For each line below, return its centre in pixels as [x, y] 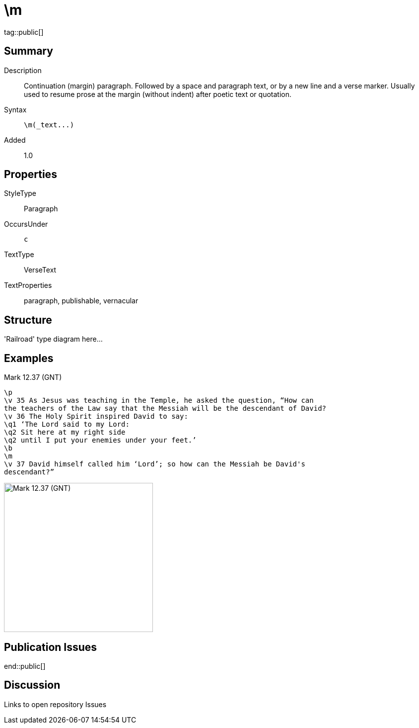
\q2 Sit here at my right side [65, 432]
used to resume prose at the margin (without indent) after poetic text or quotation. [158, 94]
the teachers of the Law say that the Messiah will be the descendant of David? [165, 409]
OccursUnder [26, 224]
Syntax [15, 109]
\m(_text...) [49, 125]
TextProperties [28, 285]
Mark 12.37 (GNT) [33, 377]
